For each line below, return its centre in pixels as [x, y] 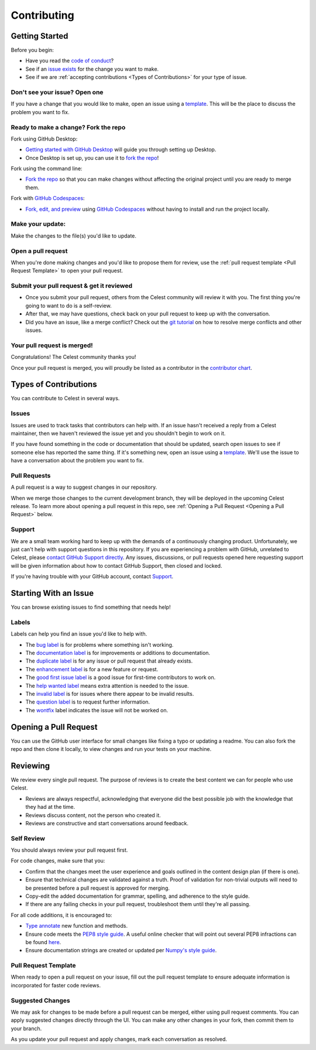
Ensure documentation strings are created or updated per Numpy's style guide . [121, 951]
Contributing [42, 15]
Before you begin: [32, 50]
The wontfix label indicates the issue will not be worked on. [97, 710]
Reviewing [30, 766]
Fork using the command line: [47, 169]
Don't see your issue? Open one [57, 92]
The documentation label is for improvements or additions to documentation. [118, 653]
